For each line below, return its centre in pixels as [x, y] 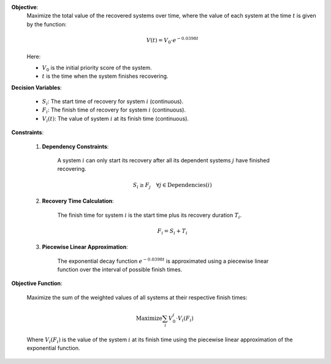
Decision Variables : [37, 87]
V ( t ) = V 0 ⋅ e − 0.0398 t [172, 40]
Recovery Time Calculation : [78, 201]
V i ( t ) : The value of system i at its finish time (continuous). [116, 119]
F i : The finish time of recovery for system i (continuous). [114, 111]
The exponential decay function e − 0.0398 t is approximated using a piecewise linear [163, 261]
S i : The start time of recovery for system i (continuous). [113, 102]
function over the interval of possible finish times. [120, 270]
